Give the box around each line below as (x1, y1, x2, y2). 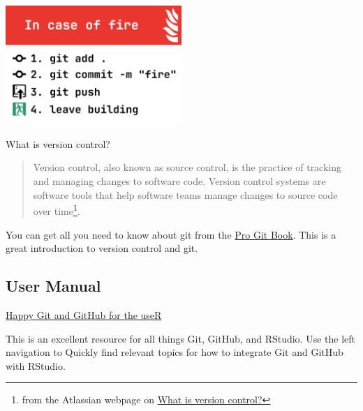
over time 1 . (33, 202, 80, 218)
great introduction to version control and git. (6, 241, 198, 255)
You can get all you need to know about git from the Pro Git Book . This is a (6, 227, 336, 241)
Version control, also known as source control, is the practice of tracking (33, 160, 342, 174)
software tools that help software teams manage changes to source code (33, 187, 338, 202)
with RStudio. (6, 358, 66, 373)
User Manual (6, 275, 101, 297)
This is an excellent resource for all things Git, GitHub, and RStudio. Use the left (6, 331, 356, 345)
